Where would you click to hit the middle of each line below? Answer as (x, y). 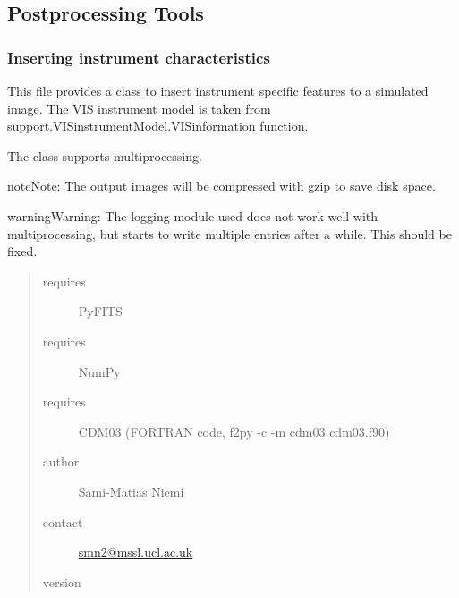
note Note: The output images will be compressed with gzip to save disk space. (221, 186)
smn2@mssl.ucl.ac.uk (136, 552)
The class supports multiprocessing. (105, 155)
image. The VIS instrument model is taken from (139, 108)
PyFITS (100, 311)
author (61, 461)
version (62, 581)
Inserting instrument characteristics (139, 57)
